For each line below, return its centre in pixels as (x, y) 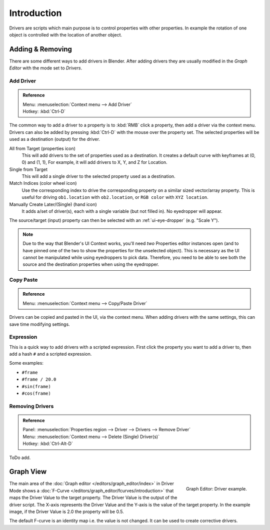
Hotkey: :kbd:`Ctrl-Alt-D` (48, 444)
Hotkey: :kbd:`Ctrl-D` (44, 111)
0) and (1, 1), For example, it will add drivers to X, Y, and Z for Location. (94, 162)
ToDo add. (20, 458)
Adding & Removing (41, 49)
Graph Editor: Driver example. (216, 489)
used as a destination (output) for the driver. (54, 139)
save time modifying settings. (39, 324)
